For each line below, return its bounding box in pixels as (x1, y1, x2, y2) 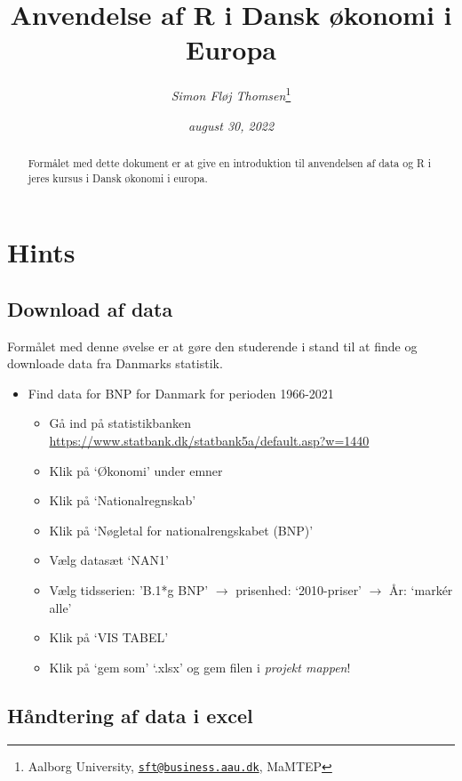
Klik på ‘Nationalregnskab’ (49, 491, 196, 510)
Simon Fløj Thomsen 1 (171, 84, 291, 104)
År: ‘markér (389, 581, 453, 599)
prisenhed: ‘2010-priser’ (235, 581, 362, 599)
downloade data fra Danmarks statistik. (7, 354, 223, 373)
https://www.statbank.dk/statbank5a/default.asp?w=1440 (49, 431, 370, 450)
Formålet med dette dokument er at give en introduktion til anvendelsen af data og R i (28, 155, 432, 170)
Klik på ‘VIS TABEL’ (49, 628, 169, 647)
